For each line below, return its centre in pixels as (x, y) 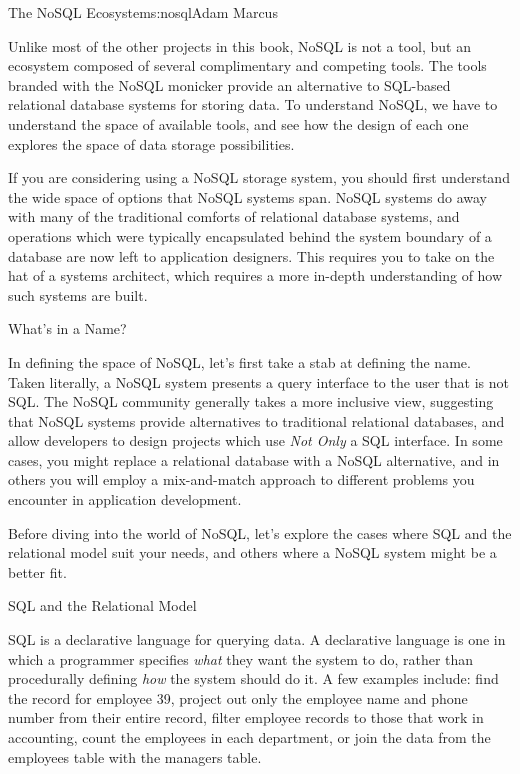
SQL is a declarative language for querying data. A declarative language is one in (257, 639)
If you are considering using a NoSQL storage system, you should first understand (259, 177)
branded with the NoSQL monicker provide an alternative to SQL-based (229, 84)
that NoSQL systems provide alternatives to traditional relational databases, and (256, 420)
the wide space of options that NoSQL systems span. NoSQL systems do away (247, 196)
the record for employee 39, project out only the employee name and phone (238, 697)
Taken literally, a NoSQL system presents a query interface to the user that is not (258, 381)
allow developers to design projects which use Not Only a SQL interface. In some (255, 440)
